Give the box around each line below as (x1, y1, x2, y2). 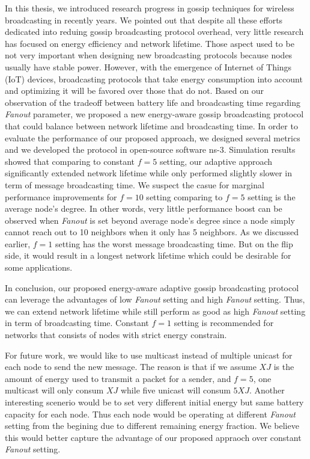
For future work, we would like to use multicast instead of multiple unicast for (5, 348, 293, 361)
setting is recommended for (174, 316, 274, 329)
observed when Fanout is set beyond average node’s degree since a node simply (5, 214, 295, 226)
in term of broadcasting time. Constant (5, 316, 149, 329)
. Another (249, 384, 285, 396)
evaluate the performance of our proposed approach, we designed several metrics (5, 131, 300, 144)
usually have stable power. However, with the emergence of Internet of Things (5, 60, 292, 73)
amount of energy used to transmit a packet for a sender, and (5, 372, 231, 384)
